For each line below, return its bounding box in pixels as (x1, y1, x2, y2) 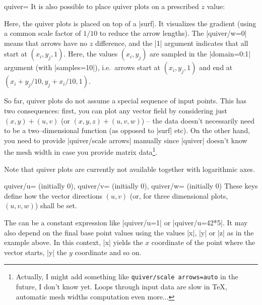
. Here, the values (63, 48, 118, 59)
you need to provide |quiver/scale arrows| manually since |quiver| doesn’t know (4, 135, 247, 145)
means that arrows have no (4, 37, 88, 48)
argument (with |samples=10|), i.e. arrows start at (4, 62, 161, 73)
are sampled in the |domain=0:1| (150, 48, 251, 59)
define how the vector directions (4, 190, 102, 201)
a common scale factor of (4, 28, 81, 38)
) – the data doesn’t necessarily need (141, 115, 255, 126)
